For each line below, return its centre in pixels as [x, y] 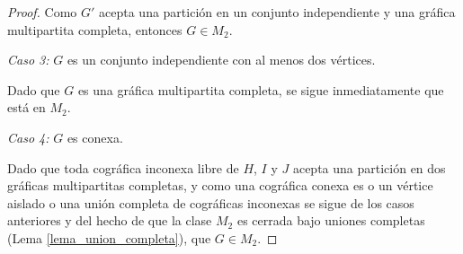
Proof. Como [42, 12]
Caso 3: [28, 60]
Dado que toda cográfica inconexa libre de [123, 167]
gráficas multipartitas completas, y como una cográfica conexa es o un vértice [220, 185]
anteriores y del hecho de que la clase [110, 220]
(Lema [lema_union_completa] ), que [109, 237]
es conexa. [95, 137]
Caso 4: [28, 137]
